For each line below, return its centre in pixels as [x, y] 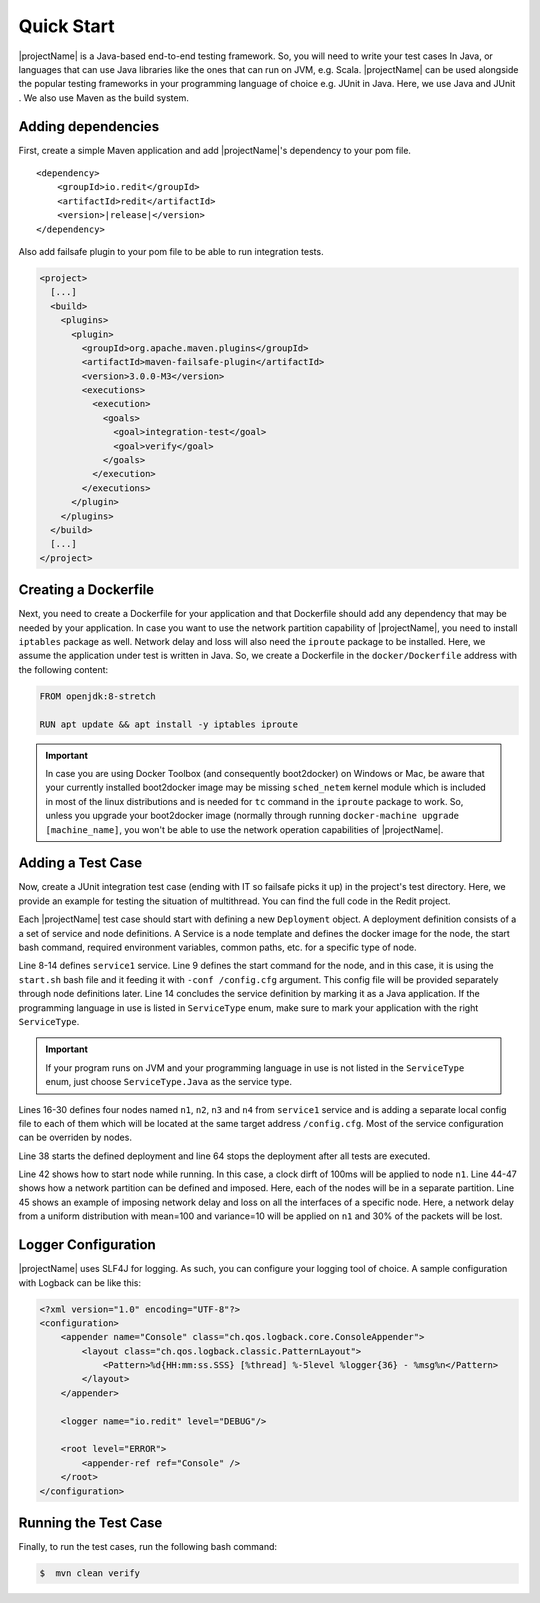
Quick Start [66, 26]
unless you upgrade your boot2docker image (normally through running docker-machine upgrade [252, 816]
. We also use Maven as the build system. [104, 97]
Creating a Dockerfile [86, 590]
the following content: [63, 669]
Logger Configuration [87, 1245]
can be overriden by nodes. [75, 1137]
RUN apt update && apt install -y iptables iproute [169, 724]
